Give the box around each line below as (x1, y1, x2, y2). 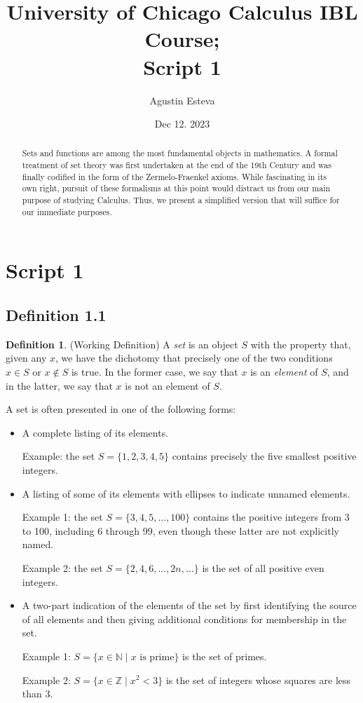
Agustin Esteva (149, 93, 215, 107)
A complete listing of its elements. (22, 425, 169, 439)
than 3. (22, 686, 53, 701)
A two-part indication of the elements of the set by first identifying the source (22, 598, 357, 613)
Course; (144, 25, 220, 53)
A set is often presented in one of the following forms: (6, 402, 236, 416)
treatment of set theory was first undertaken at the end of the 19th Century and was (22, 159, 331, 171)
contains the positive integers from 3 (193, 510, 350, 524)
